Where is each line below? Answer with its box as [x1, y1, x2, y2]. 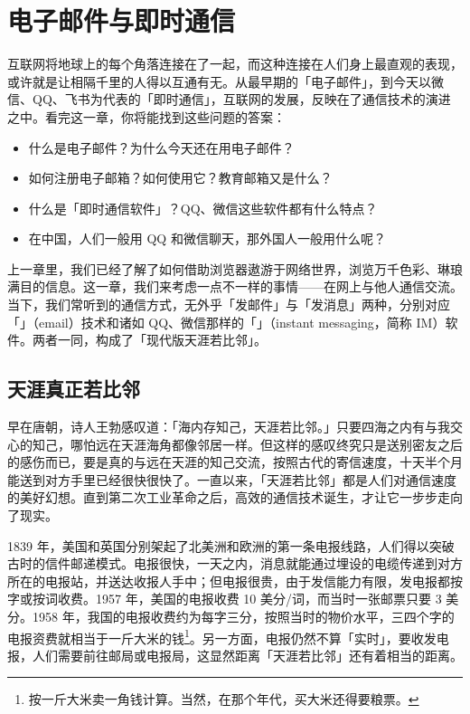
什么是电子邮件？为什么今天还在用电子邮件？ [28, 138, 295, 157]
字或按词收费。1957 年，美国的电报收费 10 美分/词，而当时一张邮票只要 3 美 [7, 589, 459, 608]
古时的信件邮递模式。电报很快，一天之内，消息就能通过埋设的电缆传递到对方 [7, 554, 463, 573]
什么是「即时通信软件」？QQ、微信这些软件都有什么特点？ [28, 198, 378, 217]
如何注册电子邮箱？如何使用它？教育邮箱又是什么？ [28, 168, 333, 187]
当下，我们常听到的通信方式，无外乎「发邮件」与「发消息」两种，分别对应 [7, 295, 450, 314]
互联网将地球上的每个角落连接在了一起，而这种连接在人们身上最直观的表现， [7, 54, 463, 73]
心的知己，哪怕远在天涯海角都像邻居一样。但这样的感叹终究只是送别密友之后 [7, 434, 463, 453]
